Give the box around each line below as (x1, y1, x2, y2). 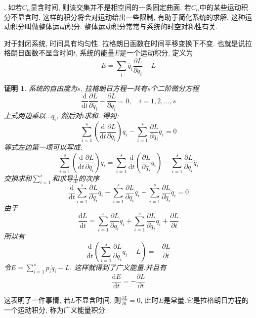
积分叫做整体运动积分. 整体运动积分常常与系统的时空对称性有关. (10, 21, 218, 32)
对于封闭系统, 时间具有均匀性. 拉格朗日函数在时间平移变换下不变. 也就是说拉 (4, 38, 252, 48)
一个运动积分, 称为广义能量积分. (4, 305, 107, 315)
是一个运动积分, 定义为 (119, 47, 193, 58)
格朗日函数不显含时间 (4, 47, 73, 58)
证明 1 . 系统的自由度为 (4, 83, 77, 93)
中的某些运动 (199, 2, 241, 12)
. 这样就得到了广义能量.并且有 (70, 262, 167, 272)
